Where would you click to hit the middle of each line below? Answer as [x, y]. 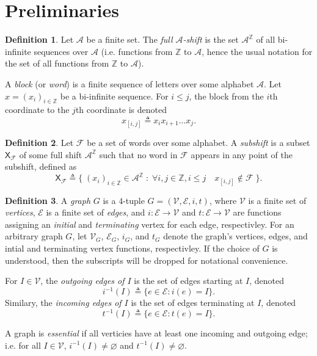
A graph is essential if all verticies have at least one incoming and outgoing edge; [156, 333]
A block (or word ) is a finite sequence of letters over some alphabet [129, 83]
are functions [257, 212]
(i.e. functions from [137, 51]
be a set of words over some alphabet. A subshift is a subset [199, 143]
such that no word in [138, 154]
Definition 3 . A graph [48, 200]
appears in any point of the [242, 154]
